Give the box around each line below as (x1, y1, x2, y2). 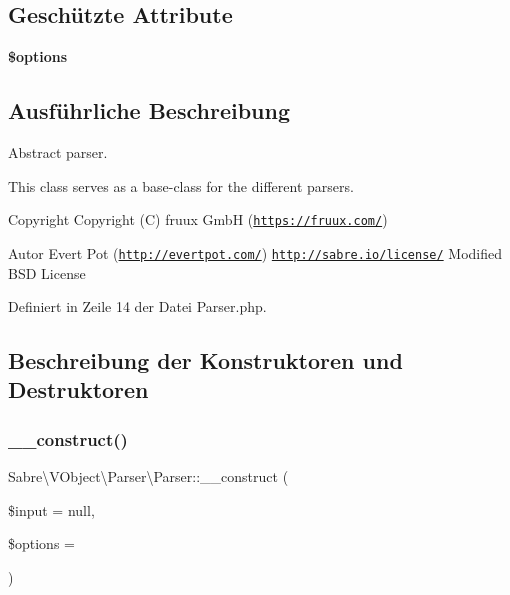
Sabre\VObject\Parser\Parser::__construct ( (8, 466, 289, 487)
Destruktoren (8, 374, 149, 405)
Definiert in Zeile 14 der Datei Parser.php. (8, 296, 267, 317)
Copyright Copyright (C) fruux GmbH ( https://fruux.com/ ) (8, 209, 388, 230)
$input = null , (8, 499, 95, 520)
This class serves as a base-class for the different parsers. (8, 175, 354, 196)
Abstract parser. (8, 142, 108, 162)
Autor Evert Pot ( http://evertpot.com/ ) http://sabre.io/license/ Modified (8, 242, 503, 263)
